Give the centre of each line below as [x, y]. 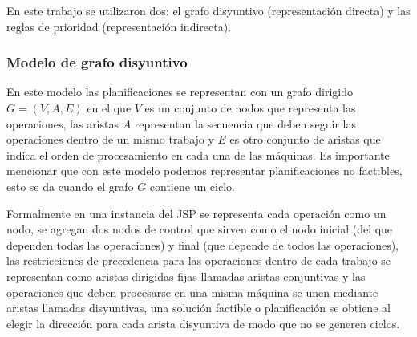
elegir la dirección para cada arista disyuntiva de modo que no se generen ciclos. [203, 323]
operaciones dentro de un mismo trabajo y [110, 139]
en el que [109, 108]
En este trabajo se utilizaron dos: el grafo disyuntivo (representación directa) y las [208, 10]
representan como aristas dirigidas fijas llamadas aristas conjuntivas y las [186, 276]
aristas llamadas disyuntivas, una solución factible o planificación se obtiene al [198, 308]
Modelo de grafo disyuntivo [97, 62]
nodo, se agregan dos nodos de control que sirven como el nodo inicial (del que [200, 229]
